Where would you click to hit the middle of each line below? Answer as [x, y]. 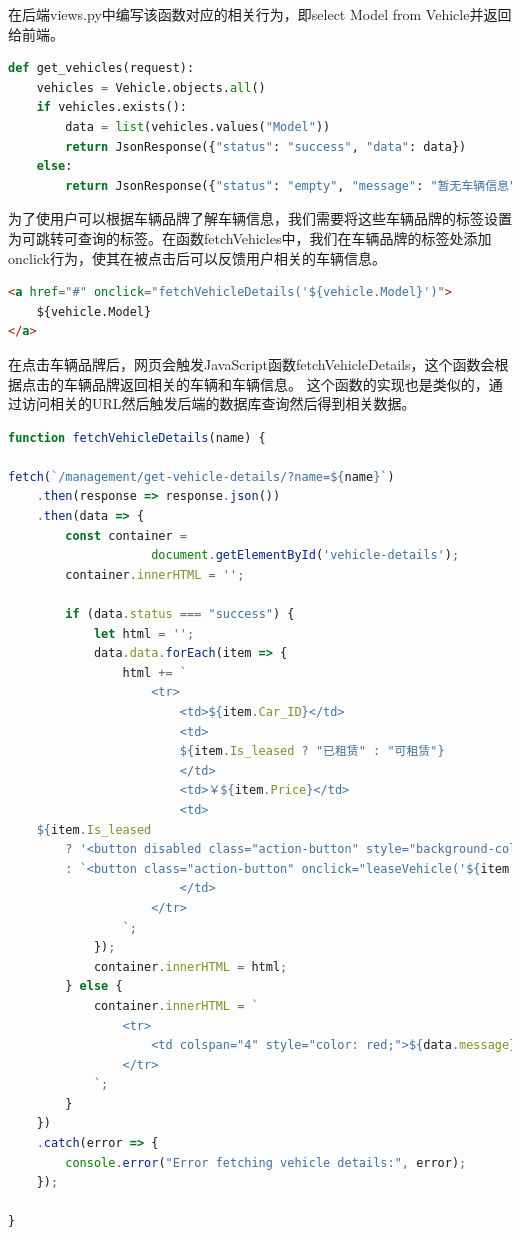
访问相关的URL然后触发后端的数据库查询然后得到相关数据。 [218, 403]
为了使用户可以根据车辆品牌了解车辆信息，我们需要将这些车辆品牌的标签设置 [260, 218]
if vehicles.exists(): [111, 107]
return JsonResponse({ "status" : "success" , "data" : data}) [266, 146]
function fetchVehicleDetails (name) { [137, 437]
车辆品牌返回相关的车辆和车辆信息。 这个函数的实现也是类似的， [276, 383]
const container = [126, 535]
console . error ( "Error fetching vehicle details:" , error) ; [266, 1162]
